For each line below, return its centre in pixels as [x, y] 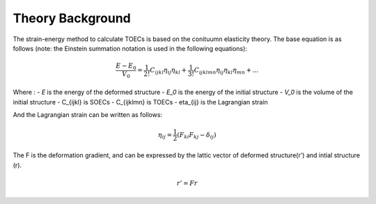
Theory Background [72, 18]
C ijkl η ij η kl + [169, 71]
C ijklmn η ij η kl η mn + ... [226, 71]
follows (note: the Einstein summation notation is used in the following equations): [130, 48]
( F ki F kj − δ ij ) [196, 136]
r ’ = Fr [187, 183]
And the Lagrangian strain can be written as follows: [88, 115]
